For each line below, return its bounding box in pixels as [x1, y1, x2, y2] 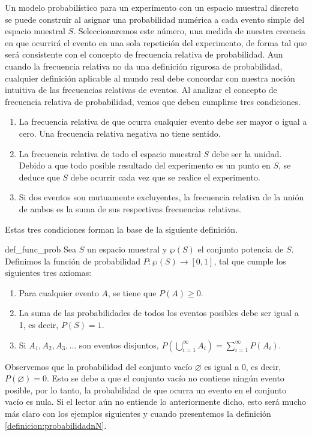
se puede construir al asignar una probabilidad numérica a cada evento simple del [5, 13, 305, 25]
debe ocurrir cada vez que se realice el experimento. [70, 170, 260, 183]
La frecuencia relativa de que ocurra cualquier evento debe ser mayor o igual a [19, 115, 307, 128]
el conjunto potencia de [197, 243, 284, 255]
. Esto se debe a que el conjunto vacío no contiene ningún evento [47, 372, 284, 384]
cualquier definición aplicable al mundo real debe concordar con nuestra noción [5, 71, 295, 84]
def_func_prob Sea [5, 243, 77, 255]
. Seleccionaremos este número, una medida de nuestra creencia [73, 25, 306, 37]
